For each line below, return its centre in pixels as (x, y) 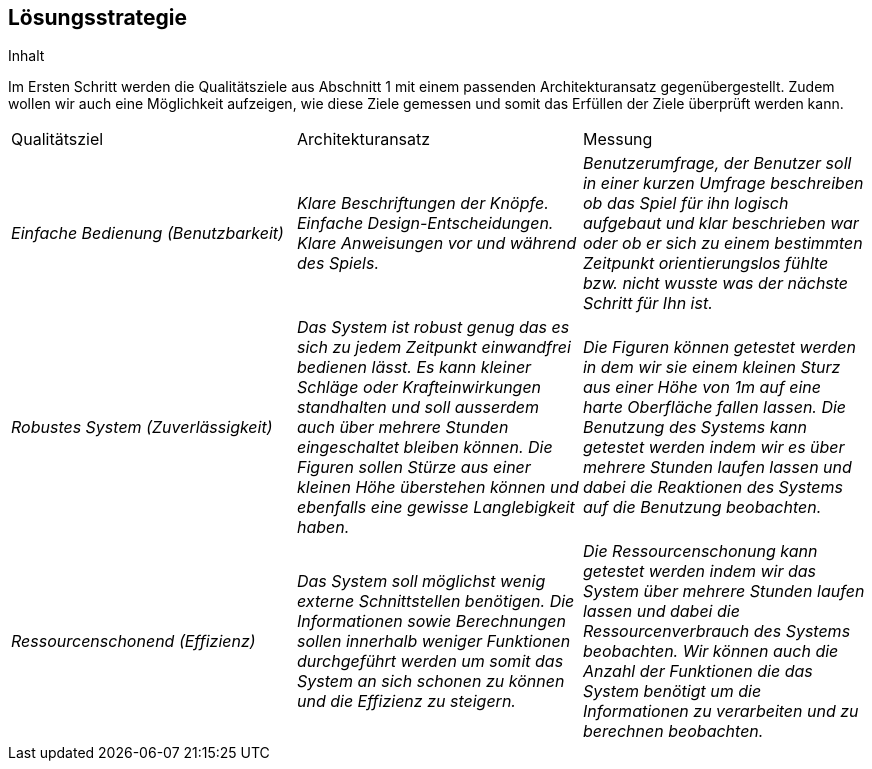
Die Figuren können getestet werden (719, 347)
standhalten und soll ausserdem (417, 407)
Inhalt (26, 56)
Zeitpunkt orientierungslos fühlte (705, 263)
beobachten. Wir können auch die (710, 651)
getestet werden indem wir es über (713, 447)
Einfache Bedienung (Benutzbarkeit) (147, 233)
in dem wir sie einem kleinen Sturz (711, 367)
